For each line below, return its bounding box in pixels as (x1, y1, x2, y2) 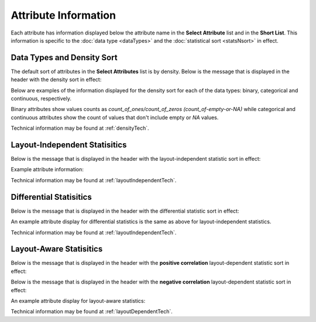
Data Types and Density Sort (11, 53, 118, 63)
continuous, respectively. (11, 95, 72, 102)
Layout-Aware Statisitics (11, 244, 103, 254)
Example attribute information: (11, 166, 84, 173)
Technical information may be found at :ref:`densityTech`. (11, 124, 149, 131)
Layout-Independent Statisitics (11, 140, 127, 150)
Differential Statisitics (11, 192, 92, 202)
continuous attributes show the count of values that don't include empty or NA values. (11, 114, 219, 121)
